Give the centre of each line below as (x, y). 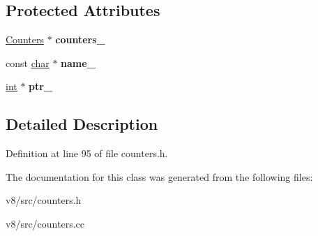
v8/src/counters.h (44, 200)
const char (28, 62)
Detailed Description (82, 124)
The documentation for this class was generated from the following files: (159, 176)
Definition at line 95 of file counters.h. (87, 153)
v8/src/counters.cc (45, 223)
